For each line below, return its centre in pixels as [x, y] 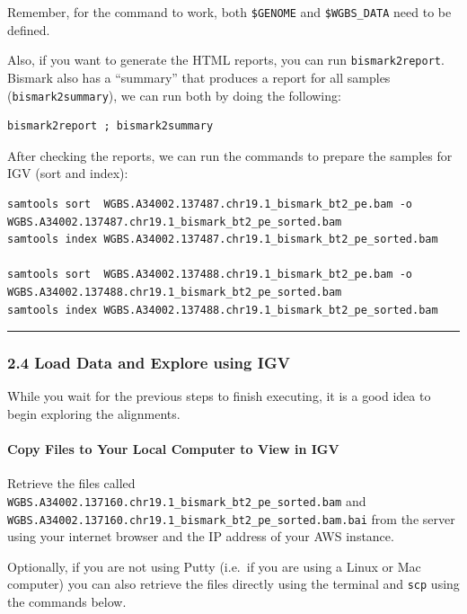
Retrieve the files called [71, 483]
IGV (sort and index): [68, 173]
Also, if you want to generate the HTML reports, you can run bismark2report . [226, 60]
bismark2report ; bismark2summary [110, 126]
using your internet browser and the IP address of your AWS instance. [201, 536]
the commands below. [67, 602]
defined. [29, 29]
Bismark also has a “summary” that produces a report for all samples [199, 77]
